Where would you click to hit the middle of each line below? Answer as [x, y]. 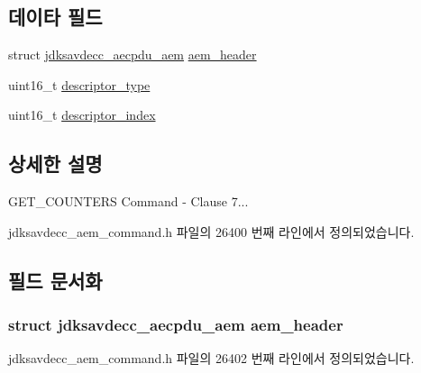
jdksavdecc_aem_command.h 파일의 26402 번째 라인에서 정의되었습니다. [211, 358]
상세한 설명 [55, 164]
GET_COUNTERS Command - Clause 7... [128, 201]
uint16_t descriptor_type [79, 84]
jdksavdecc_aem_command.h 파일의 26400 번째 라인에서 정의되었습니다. [211, 231]
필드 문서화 [55, 280]
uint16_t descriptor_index [82, 115]
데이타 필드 [55, 17]
